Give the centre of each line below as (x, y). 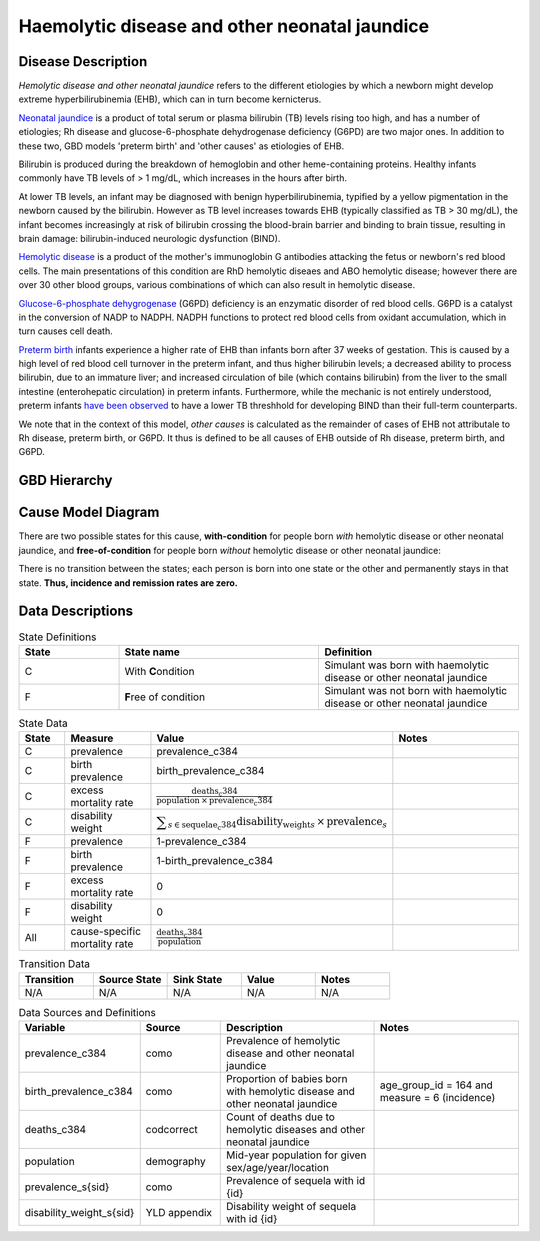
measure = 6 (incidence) (437, 1097)
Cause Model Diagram (89, 512)
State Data (43, 723)
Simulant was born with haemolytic (407, 665)
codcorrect (172, 1129)
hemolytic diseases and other (296, 1129)
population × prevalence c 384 (215, 801)
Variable (45, 1027)
